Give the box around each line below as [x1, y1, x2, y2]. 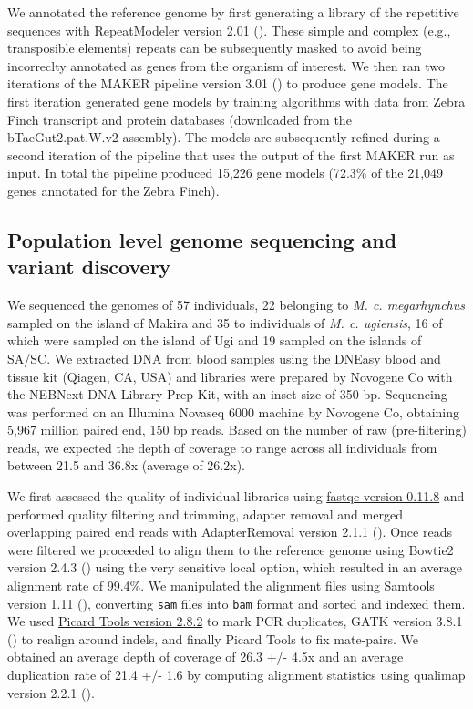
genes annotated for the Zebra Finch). [7, 180, 220, 200]
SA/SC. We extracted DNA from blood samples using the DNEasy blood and [7, 348, 441, 367]
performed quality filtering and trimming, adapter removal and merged [7, 504, 403, 523]
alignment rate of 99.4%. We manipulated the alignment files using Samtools [7, 576, 435, 595]
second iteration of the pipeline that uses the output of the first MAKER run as [7, 145, 455, 164]
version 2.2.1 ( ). [7, 683, 95, 702]
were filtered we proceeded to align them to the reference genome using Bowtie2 [7, 539, 454, 559]
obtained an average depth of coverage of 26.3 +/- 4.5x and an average [7, 647, 404, 666]
